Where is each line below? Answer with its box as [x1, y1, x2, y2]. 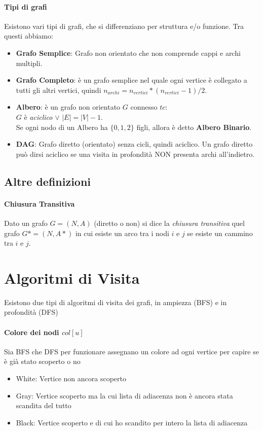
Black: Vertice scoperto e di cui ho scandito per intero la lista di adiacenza [16, 417, 248, 427]
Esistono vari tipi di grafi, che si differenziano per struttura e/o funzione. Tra [4, 20, 244, 31]
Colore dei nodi [4, 326, 59, 337]
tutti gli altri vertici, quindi [16, 84, 101, 95]
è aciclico [24, 111, 53, 122]
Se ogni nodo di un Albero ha [16, 121, 108, 132]
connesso [130, 102, 158, 112]
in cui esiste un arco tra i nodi [75, 227, 169, 238]
